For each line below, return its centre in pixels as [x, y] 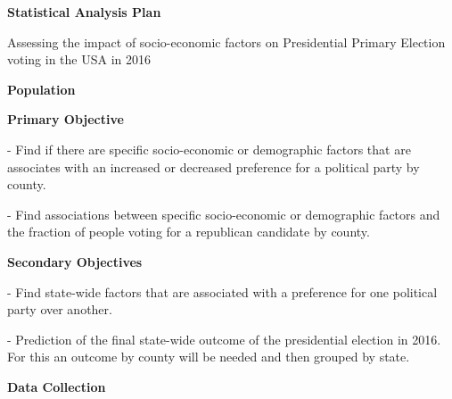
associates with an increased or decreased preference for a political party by [214, 166]
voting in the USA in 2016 [79, 59]
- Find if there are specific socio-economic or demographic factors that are [209, 149]
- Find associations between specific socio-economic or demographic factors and [224, 214]
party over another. [60, 309]
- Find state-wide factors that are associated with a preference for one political [222, 291]
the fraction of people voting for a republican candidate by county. [189, 232]
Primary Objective [66, 119]
